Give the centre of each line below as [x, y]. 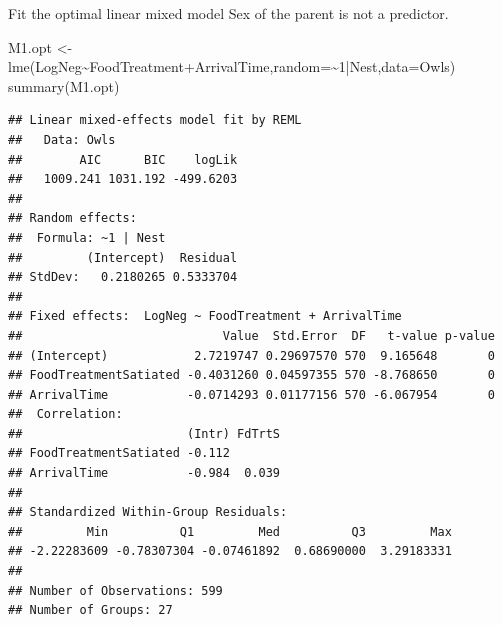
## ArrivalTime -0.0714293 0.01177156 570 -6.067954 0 [251, 394]
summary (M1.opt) [64, 85]
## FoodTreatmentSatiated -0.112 [119, 453]
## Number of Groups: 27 [90, 610]
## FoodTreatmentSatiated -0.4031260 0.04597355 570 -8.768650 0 [251, 375]
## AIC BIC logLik [123, 159]
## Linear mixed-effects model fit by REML [155, 120]
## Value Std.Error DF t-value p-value [251, 335]
